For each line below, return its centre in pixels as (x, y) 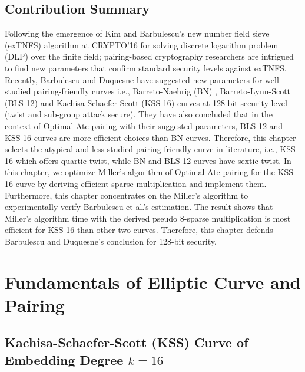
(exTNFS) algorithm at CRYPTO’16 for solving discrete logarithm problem (142, 45)
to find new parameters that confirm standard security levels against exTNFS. (146, 68)
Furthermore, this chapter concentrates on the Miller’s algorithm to (127, 195)
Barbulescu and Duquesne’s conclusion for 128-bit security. (111, 241)
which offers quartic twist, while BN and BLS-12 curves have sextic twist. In (153, 160)
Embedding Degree (64, 359)
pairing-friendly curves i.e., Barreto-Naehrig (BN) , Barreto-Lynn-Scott (162, 91)
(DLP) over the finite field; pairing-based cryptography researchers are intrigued (149, 56)
